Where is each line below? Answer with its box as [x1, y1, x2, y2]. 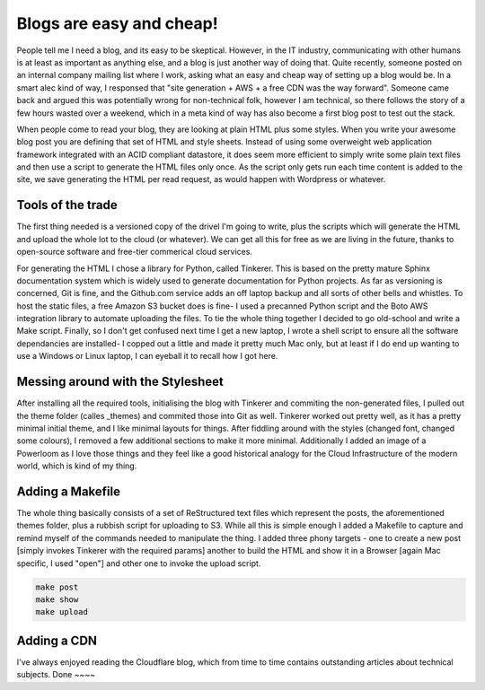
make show [35, 594, 79, 605]
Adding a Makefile [16, 484, 121, 499]
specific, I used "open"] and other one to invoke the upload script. [16, 557, 261, 569]
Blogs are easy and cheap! [16, 13, 219, 33]
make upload [35, 607, 89, 617]
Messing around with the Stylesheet [16, 374, 225, 389]
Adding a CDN [16, 633, 98, 648]
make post [35, 581, 79, 592]
